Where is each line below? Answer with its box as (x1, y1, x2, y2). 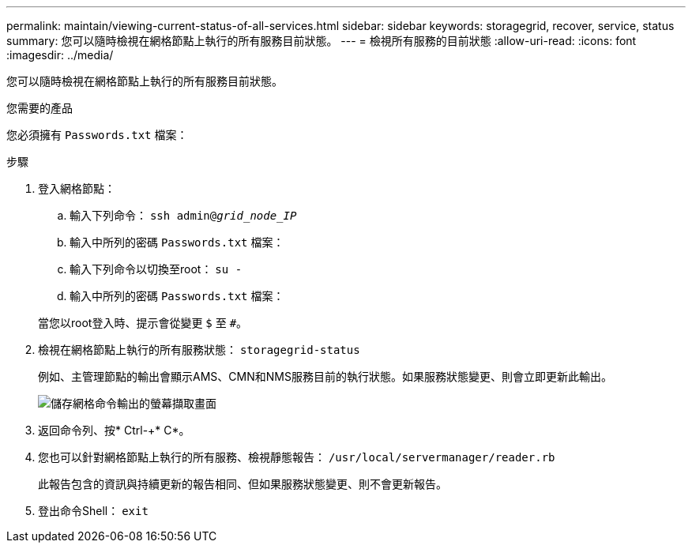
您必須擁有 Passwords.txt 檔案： (6, 128, 188, 141)
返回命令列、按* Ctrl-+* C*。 (38, 423, 190, 437)
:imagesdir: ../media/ (6, 48, 114, 62)
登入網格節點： (38, 182, 115, 195)
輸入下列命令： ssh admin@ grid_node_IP (70, 209, 297, 222)
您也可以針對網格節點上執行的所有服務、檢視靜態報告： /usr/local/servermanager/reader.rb (38, 450, 555, 464)
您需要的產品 (6, 101, 73, 115)
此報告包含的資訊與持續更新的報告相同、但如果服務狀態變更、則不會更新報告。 (38, 477, 447, 491)
